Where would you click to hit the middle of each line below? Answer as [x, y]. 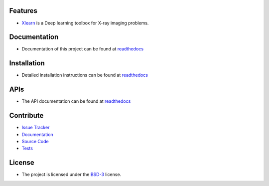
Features [23, 11]
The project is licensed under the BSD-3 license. [71, 175]
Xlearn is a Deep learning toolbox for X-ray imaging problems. [85, 23]
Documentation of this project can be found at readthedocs [83, 49]
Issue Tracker [36, 128]
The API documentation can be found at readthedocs [76, 101]
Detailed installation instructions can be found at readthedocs [85, 75]
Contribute [26, 115]
